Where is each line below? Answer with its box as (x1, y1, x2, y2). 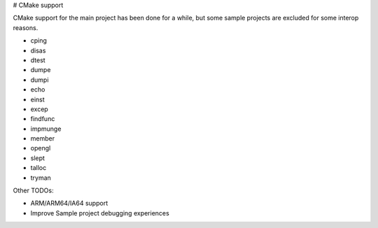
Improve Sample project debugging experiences (30, 208, 169, 217)
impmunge (30, 124, 62, 133)
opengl (30, 144, 51, 152)
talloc (30, 164, 47, 172)
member (30, 134, 55, 143)
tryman (30, 173, 52, 182)
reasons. (13, 23, 38, 31)
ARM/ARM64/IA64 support (30, 199, 108, 208)
